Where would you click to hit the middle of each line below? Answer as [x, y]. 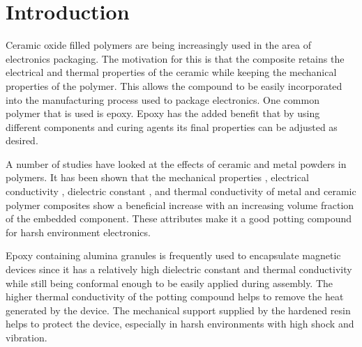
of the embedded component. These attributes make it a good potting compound [179, 218]
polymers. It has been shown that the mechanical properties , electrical [157, 177]
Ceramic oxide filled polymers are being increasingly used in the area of [158, 45]
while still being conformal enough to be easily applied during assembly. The [169, 283]
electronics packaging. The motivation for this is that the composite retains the [175, 58]
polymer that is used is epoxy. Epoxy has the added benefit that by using [163, 113]
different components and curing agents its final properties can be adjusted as [172, 126]
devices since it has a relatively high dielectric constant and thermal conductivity [179, 269]
